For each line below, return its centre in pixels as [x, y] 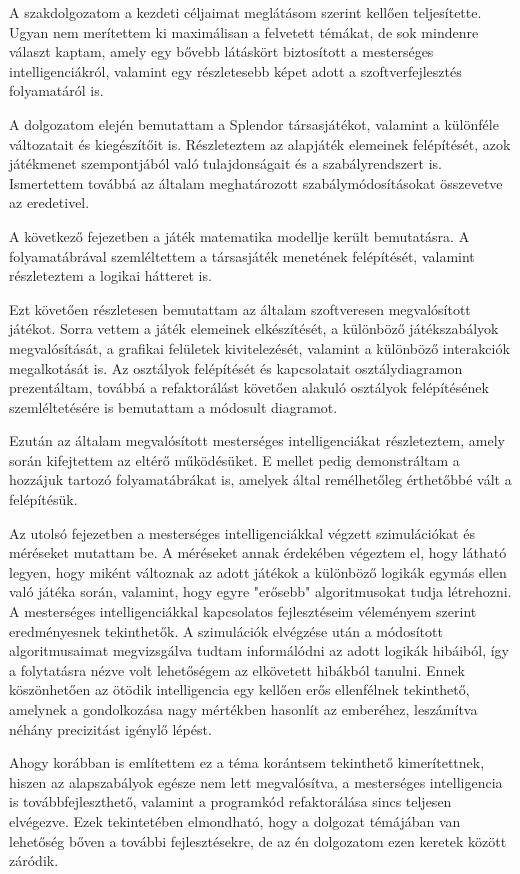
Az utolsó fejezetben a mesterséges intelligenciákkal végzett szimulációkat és [242, 532]
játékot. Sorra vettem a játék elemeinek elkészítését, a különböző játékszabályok [254, 328]
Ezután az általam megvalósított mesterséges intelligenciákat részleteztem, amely [257, 440]
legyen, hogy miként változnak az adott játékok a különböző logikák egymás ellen [258, 571]
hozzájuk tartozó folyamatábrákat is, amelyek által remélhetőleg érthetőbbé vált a [260, 479]
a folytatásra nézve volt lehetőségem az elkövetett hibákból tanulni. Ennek [237, 669]
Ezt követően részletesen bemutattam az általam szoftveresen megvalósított [240, 308]
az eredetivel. [49, 202]
